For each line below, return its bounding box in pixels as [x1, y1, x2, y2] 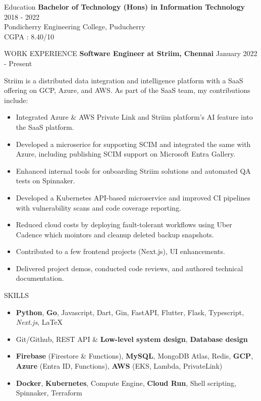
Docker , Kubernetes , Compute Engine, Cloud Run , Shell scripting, [16, 377, 236, 388]
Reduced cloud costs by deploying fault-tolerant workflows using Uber [16, 219, 232, 230]
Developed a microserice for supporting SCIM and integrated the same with [16, 138, 251, 149]
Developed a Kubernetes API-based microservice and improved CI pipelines [16, 192, 250, 203]
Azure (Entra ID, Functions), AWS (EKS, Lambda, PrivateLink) [16, 361, 223, 371]
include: [4, 94, 28, 105]
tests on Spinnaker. [16, 175, 75, 186]
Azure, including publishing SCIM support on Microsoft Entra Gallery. [16, 148, 236, 159]
